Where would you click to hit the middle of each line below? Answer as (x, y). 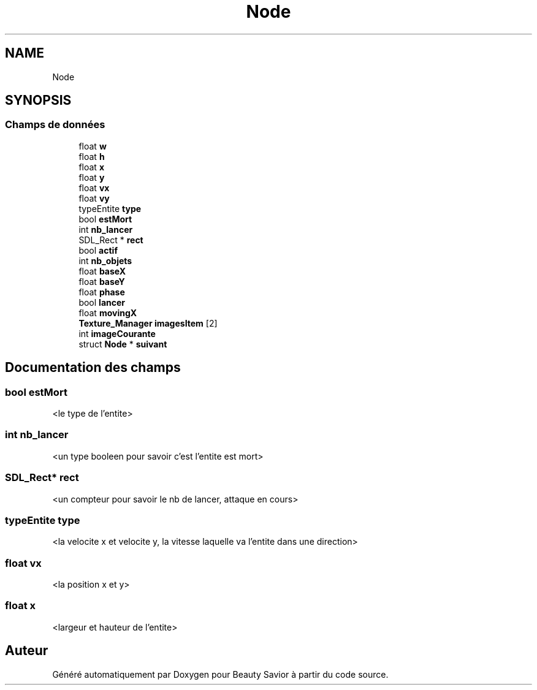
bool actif (98, 250)
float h (92, 156)
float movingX (108, 313)
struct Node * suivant (123, 344)
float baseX (102, 271)
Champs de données (55, 125)
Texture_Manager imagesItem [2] (148, 323)
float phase (102, 292)
